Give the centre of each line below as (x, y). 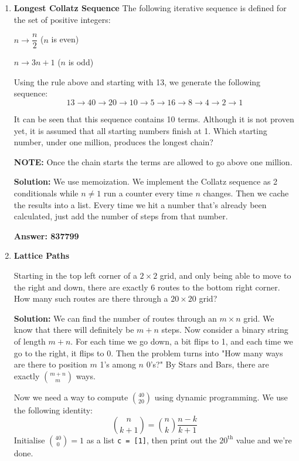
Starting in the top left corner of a (75, 275)
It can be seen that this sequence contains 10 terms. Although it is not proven (154, 119)
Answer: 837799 (46, 235)
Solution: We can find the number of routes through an (115, 318)
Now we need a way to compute (71, 397)
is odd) (81, 62)
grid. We (259, 318)
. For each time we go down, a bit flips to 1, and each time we (182, 341)
